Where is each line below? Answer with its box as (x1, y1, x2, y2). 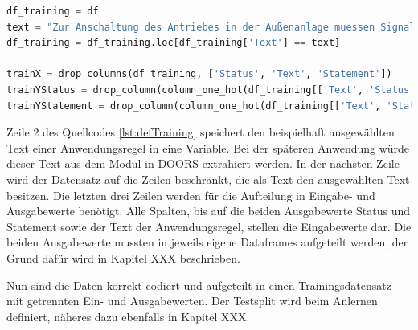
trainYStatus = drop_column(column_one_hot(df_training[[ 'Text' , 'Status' (6, 84, 416, 96)
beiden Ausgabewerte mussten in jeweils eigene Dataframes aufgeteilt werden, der (6, 234, 408, 251)
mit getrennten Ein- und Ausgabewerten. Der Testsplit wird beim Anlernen (6, 292, 378, 309)
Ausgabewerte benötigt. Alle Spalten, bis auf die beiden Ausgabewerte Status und (6, 202, 411, 219)
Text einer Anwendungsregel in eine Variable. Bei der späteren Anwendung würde (6, 139, 410, 156)
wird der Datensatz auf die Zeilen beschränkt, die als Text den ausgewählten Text (6, 170, 410, 187)
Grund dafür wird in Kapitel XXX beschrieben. (6, 249, 240, 266)
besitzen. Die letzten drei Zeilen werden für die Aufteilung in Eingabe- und (6, 186, 375, 203)
